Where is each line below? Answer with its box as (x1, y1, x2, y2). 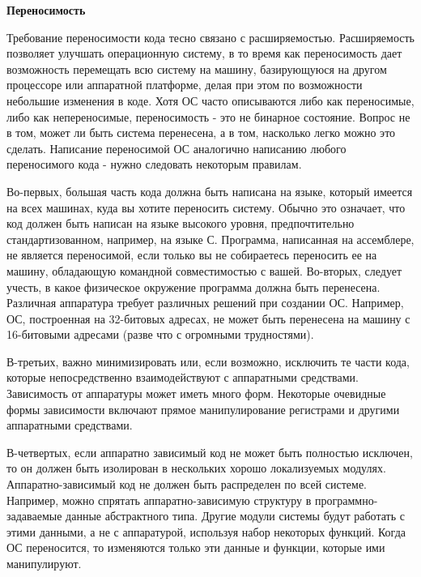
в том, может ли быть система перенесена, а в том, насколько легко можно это (6, 124, 396, 141)
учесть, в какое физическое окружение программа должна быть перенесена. (6, 278, 381, 295)
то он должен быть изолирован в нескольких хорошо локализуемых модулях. (6, 459, 386, 477)
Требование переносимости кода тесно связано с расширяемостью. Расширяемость (6, 28, 415, 45)
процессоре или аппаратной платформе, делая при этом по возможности (6, 76, 363, 93)
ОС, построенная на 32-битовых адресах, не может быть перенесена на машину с (6, 310, 410, 327)
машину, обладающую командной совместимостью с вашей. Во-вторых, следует (6, 262, 402, 279)
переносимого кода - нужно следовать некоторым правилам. (6, 156, 302, 173)
